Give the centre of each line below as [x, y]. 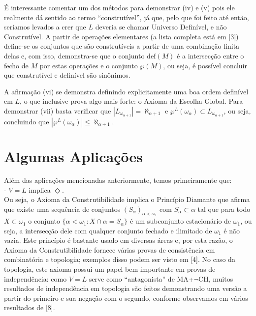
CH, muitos [216, 278]
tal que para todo [224, 209]
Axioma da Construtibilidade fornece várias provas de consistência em [110, 249]
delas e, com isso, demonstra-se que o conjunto [74, 55]
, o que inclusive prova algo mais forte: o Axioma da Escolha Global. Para [131, 101]
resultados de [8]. [30, 307]
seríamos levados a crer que [45, 27]
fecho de [16, 65]
